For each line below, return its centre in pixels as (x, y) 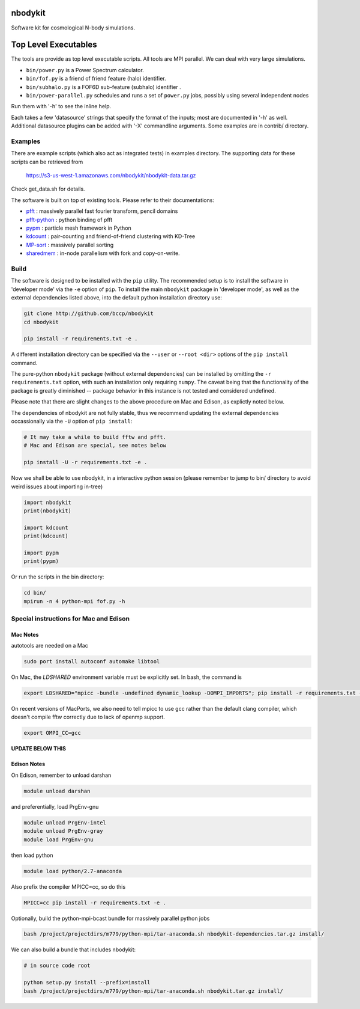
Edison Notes (28, 764)
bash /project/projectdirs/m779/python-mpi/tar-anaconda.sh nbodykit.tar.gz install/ (153, 991)
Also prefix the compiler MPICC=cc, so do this (68, 886)
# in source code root (57, 966)
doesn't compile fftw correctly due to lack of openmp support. (88, 717)
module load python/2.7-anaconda (73, 871)
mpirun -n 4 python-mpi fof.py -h (74, 601)
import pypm (41, 553)
